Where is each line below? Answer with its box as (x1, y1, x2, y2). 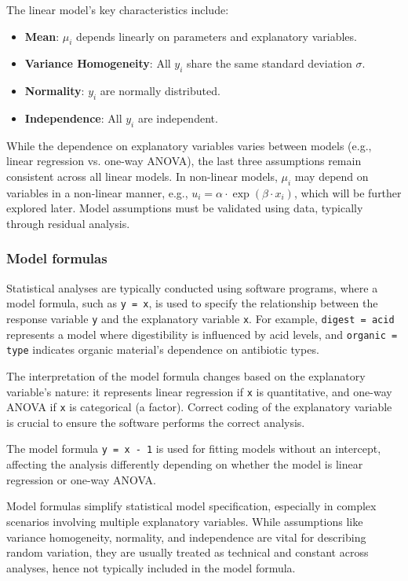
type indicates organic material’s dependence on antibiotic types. (6, 341, 319, 358)
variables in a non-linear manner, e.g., (6, 184, 188, 200)
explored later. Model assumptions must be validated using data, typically (6, 200, 363, 216)
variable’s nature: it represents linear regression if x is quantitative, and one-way (6, 383, 392, 399)
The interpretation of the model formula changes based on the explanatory (6, 367, 366, 384)
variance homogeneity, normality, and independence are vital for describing (6, 528, 366, 545)
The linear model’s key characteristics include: (6, 2, 229, 17)
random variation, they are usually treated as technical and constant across (6, 544, 369, 561)
